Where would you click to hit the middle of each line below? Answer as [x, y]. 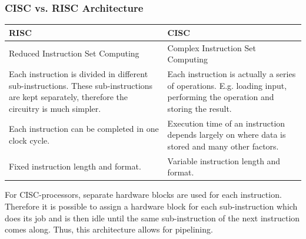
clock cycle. [29, 140]
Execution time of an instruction [226, 123]
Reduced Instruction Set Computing [74, 53]
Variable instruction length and [224, 160]
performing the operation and [221, 97]
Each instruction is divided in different [79, 74]
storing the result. [199, 108]
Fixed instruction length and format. [75, 166]
